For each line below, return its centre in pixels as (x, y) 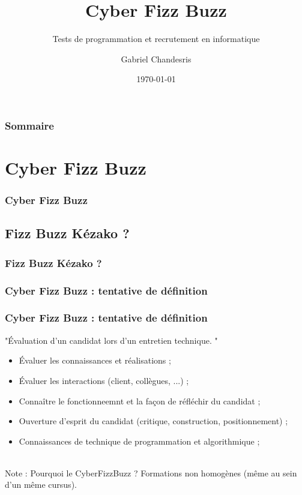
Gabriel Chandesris (156, 58)
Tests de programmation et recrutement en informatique (156, 39)
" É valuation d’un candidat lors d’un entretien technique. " (111, 340)
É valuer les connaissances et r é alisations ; (95, 360)
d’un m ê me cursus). (41, 484)
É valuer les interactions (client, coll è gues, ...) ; (104, 380)
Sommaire (29, 125)
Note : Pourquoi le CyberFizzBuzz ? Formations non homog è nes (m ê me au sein (151, 472)
